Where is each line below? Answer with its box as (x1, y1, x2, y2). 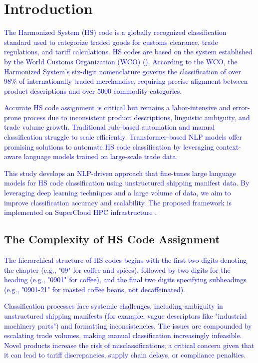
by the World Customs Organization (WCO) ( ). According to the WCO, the (4, 56, 238, 66)
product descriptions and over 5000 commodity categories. (4, 85, 182, 96)
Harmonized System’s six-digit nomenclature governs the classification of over (4, 66, 242, 76)
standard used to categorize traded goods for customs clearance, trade (4, 36, 218, 47)
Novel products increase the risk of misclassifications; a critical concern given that (4, 340, 255, 350)
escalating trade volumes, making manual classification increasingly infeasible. (4, 330, 242, 341)
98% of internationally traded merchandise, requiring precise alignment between (4, 76, 248, 86)
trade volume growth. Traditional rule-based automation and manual (4, 122, 215, 132)
